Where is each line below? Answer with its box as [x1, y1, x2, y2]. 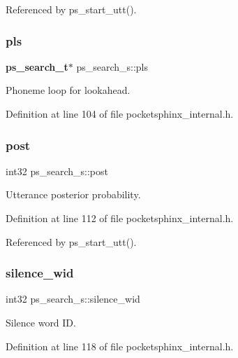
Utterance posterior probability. [6, 187, 141, 202]
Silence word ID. [6, 315, 76, 329]
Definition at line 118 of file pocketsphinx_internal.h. [6, 338, 234, 353]
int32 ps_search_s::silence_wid [6, 291, 140, 306]
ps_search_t [6, 59, 68, 74]
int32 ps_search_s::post [6, 163, 108, 178]
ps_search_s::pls [76, 59, 149, 74]
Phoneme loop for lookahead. [6, 83, 131, 97]
